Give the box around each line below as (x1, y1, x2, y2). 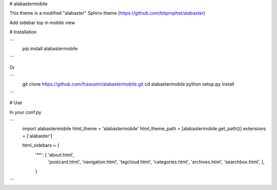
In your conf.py (9, 109, 42, 115)
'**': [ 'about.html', (35, 152, 74, 158)
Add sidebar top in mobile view (9, 19, 75, 26)
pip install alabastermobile (22, 45, 78, 51)
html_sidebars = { (22, 142, 60, 149)
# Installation (9, 29, 37, 35)
